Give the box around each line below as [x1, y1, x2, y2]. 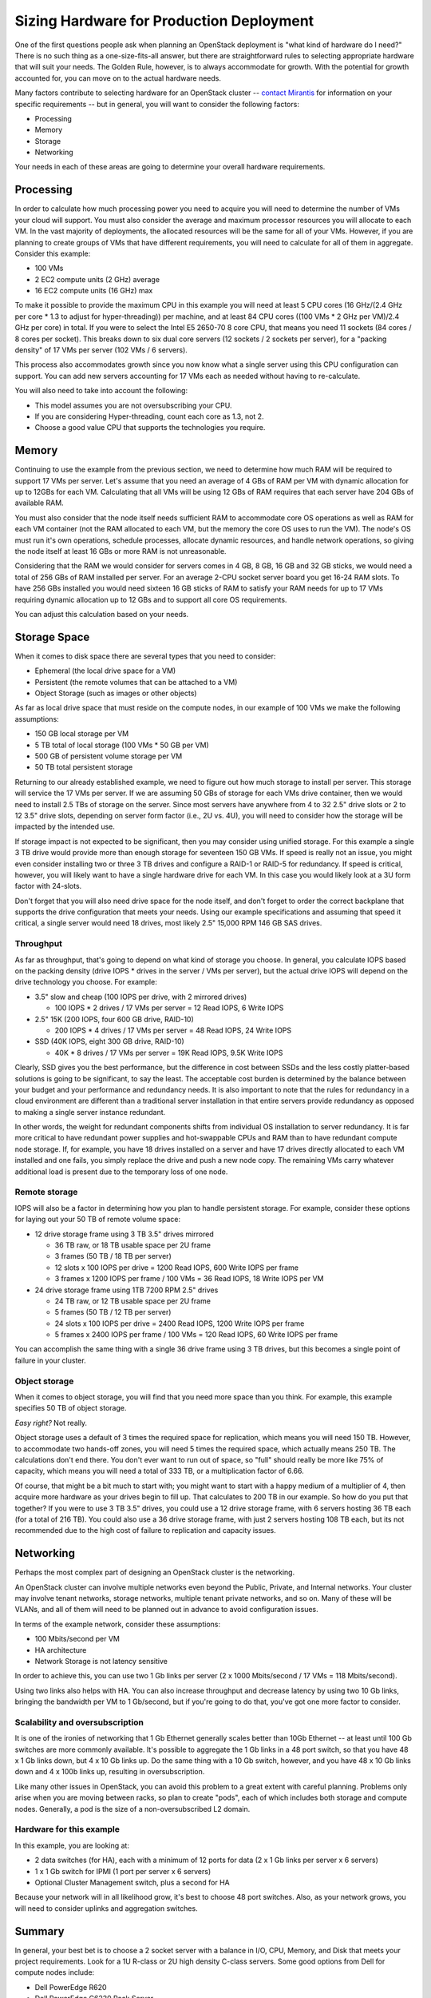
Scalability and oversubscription [14, 1717, 144, 1728]
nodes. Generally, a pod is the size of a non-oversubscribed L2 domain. [14, 1804, 251, 1813]
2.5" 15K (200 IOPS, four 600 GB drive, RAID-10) [34, 1014, 195, 1024]
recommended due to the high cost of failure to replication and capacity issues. [14, 1526, 276, 1535]
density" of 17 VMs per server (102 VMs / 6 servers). [14, 345, 188, 355]
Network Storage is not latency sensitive [34, 1656, 168, 1666]
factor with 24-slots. [14, 882, 82, 891]
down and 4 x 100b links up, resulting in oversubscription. [14, 1767, 205, 1777]
